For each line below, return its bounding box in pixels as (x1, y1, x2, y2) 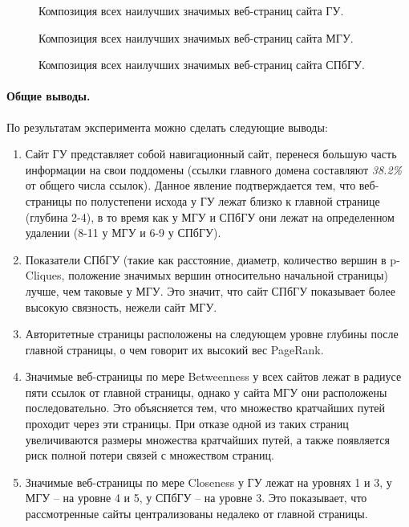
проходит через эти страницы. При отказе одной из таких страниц (25, 415, 349, 432)
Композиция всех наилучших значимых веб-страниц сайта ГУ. (38, 2, 344, 18)
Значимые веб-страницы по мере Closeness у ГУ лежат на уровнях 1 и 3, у (25, 473, 392, 490)
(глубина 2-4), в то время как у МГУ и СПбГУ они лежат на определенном (25, 208, 395, 225)
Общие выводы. (6, 88, 91, 104)
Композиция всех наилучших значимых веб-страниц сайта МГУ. (38, 29, 354, 46)
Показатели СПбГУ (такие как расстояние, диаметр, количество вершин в (25, 251, 387, 268)
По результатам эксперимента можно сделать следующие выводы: (6, 118, 328, 135)
